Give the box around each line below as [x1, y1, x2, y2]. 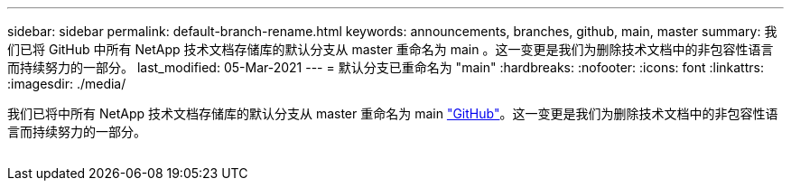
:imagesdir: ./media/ [7, 76, 126, 91]
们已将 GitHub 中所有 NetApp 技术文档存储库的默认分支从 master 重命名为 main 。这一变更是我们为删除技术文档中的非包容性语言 [7, 42, 774, 57]
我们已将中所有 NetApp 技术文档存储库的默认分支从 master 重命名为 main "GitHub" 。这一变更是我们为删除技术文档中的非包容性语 [7, 106, 778, 121]
